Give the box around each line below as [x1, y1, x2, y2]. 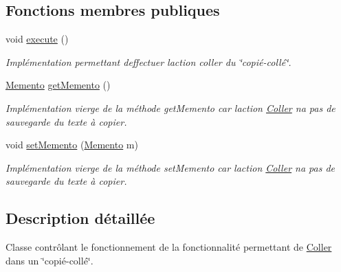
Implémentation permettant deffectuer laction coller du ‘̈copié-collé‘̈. [5, 54, 291, 69]
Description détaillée [5, 207, 155, 229]
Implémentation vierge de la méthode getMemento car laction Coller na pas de [5, 100, 335, 115]
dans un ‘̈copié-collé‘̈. [5, 253, 93, 267]
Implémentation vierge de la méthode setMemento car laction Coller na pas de [5, 160, 335, 174]
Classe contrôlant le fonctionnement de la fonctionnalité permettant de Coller [5, 240, 332, 254]
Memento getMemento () [5, 78, 111, 92]
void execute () [5, 32, 69, 46]
